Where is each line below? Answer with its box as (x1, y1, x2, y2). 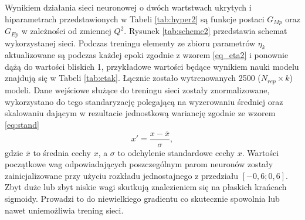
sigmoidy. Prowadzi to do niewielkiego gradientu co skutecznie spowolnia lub (5, 192, 280, 204)
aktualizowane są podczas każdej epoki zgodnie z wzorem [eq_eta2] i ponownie (5, 49, 289, 61)
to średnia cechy (33, 146, 91, 158)
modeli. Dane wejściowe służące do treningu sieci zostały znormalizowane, (5, 83, 270, 96)
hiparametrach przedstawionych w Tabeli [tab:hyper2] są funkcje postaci (5, 12, 265, 25)
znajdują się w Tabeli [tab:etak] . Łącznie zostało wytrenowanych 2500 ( (5, 72, 261, 84)
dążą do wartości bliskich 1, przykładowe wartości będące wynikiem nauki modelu (5, 60, 299, 72)
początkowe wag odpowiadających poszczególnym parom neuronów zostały (5, 158, 273, 170)
